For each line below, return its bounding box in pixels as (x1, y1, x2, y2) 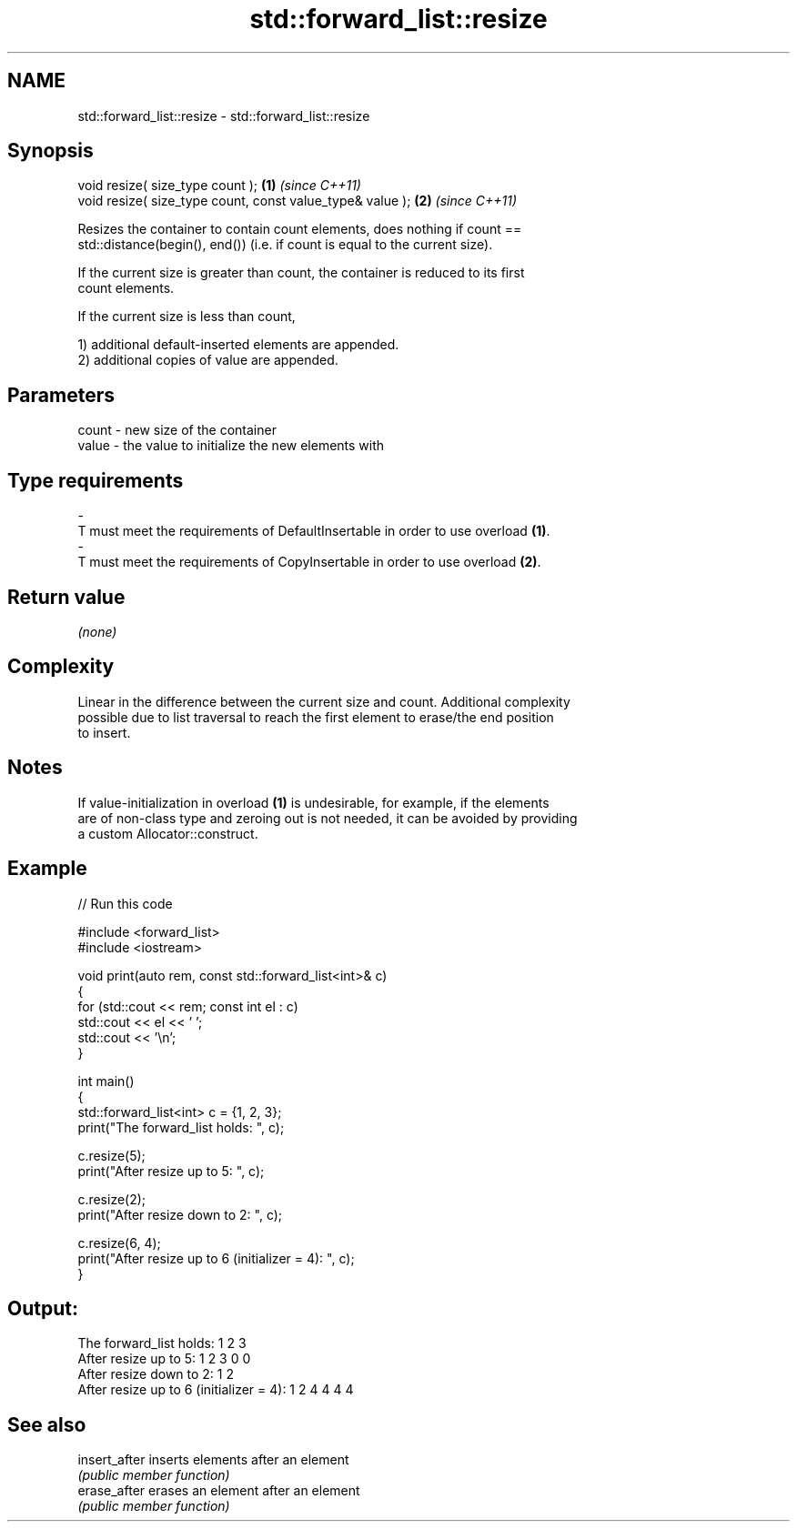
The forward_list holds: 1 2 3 (77, 1335, 247, 1352)
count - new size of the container (77, 422, 277, 438)
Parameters (7, 383, 115, 407)
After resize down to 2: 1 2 (77, 1366, 235, 1383)
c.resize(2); (77, 1191, 146, 1207)
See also (7, 1413, 86, 1436)
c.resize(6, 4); (77, 1234, 161, 1251)
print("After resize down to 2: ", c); (77, 1206, 283, 1222)
